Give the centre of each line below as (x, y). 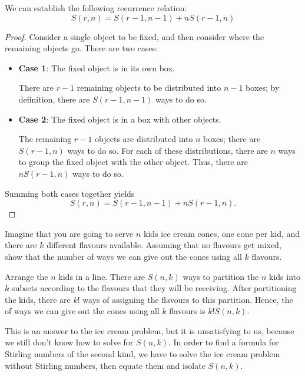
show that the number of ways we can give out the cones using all (123, 256)
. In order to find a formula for (224, 342)
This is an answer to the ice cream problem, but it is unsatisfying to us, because (150, 330)
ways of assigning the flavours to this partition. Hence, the (188, 299)
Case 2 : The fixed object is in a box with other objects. (120, 119)
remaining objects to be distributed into (149, 88)
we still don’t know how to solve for (69, 342)
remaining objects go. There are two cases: (82, 48)
